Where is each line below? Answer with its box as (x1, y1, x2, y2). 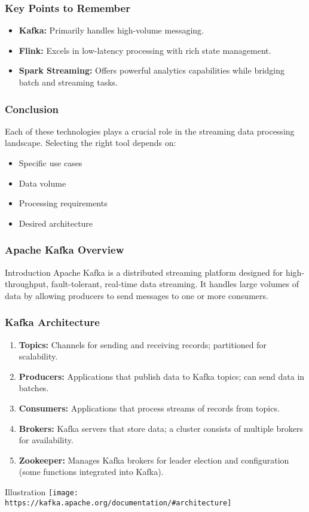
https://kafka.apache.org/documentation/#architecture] (5, 498, 232, 507)
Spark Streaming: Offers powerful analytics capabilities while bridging (19, 64, 284, 77)
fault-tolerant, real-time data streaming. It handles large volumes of (51, 278, 299, 290)
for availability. (19, 434, 74, 446)
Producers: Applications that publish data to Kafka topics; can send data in (19, 370, 305, 382)
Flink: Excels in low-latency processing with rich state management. (19, 44, 271, 56)
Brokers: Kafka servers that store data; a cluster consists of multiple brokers (19, 422, 303, 434)
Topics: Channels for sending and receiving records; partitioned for (19, 338, 267, 351)
